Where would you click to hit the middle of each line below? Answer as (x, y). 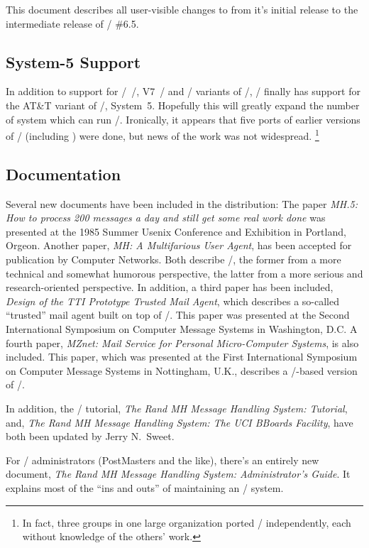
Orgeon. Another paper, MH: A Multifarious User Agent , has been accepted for (179, 245)
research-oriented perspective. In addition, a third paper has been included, (170, 287)
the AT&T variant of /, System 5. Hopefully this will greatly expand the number (183, 105)
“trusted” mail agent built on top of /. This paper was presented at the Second (178, 315)
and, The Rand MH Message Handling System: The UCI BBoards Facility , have (180, 422)
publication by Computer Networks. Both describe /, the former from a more (174, 259)
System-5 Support (73, 61)
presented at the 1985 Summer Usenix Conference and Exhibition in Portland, (176, 231)
